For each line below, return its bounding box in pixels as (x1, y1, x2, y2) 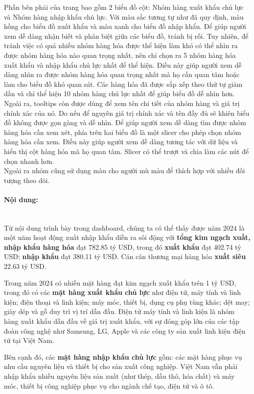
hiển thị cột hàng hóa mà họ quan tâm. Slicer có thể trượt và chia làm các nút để (4, 146, 249, 156)
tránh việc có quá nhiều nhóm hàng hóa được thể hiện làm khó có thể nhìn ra (4, 40, 238, 51)
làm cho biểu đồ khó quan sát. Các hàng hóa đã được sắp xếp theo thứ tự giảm (4, 79, 243, 89)
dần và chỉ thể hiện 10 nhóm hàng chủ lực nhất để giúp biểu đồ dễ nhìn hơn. (4, 88, 235, 99)
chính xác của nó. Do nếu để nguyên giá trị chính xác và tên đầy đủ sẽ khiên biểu (4, 107, 250, 118)
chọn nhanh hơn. (4, 156, 54, 166)
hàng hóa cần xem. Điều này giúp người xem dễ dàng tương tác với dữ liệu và (4, 136, 238, 147)
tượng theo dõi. (4, 175, 50, 185)
